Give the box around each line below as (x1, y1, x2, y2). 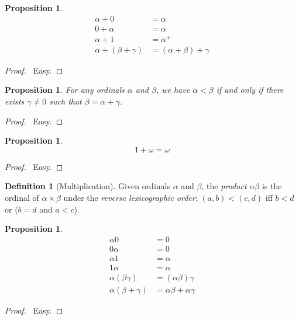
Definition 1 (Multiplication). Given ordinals (5, 180, 170, 192)
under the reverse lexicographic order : (63, 191, 198, 203)
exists (5, 95, 25, 107)
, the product (201, 180, 247, 192)
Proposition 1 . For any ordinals (5, 84, 125, 96)
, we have (156, 84, 190, 96)
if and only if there (216, 84, 284, 96)
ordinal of (5, 191, 39, 203)
